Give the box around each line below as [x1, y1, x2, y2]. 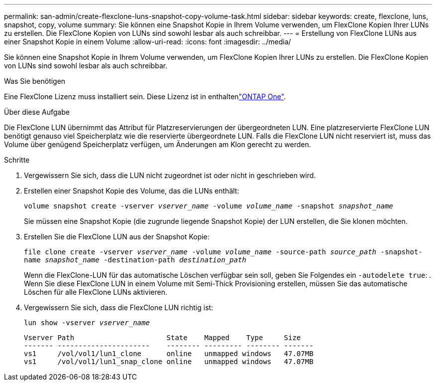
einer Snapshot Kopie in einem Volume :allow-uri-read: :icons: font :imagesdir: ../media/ [4, 37, 291, 46]
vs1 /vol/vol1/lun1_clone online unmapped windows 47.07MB [24, 350, 314, 358]
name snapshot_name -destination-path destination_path [24, 256, 246, 264]
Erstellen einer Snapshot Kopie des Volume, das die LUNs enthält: [24, 187, 239, 195]
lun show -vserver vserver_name [24, 319, 150, 327]
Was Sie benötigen [4, 77, 66, 85]
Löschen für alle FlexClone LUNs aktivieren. [24, 288, 167, 296]
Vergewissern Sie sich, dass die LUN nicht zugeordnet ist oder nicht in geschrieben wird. [24, 171, 316, 180]
